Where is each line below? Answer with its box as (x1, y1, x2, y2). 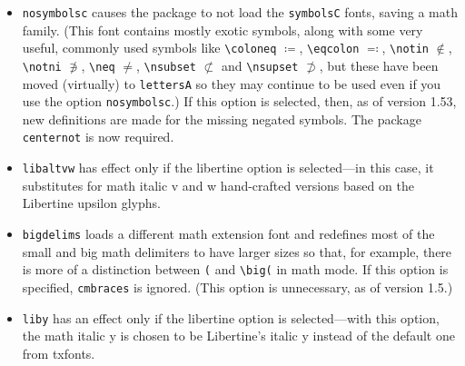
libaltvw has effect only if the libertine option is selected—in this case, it (22, 158, 434, 177)
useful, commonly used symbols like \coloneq (22, 38, 277, 57)
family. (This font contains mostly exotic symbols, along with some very (22, 20, 423, 39)
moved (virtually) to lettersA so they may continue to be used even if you (22, 74, 441, 93)
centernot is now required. (22, 127, 174, 146)
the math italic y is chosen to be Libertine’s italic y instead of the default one (22, 326, 455, 345)
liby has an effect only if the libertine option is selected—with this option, (22, 308, 440, 327)
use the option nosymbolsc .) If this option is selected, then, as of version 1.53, (22, 92, 457, 111)
